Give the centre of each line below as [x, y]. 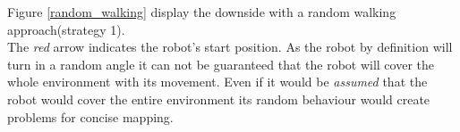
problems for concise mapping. [90, 116]
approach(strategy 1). [66, 29]
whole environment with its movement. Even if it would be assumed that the [217, 82]
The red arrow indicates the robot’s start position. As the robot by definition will [230, 47]
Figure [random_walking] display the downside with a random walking [202, 12]
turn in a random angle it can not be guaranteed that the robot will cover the [221, 64]
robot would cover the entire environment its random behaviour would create [219, 99]
